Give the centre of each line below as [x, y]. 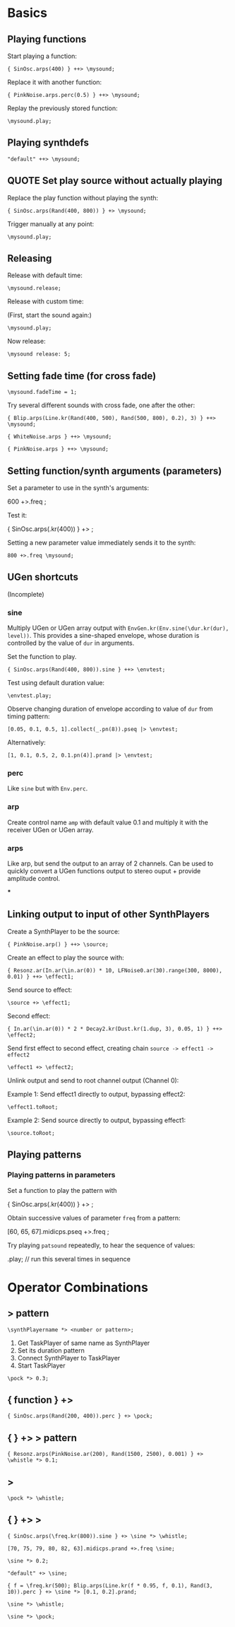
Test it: [17, 515]
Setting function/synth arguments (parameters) [115, 471]
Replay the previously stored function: [62, 108]
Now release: [26, 342]
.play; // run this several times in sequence [69, 1259]
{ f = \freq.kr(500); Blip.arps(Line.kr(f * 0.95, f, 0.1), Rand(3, [110, 1585]
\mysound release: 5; [39, 354]
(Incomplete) [26, 594]
